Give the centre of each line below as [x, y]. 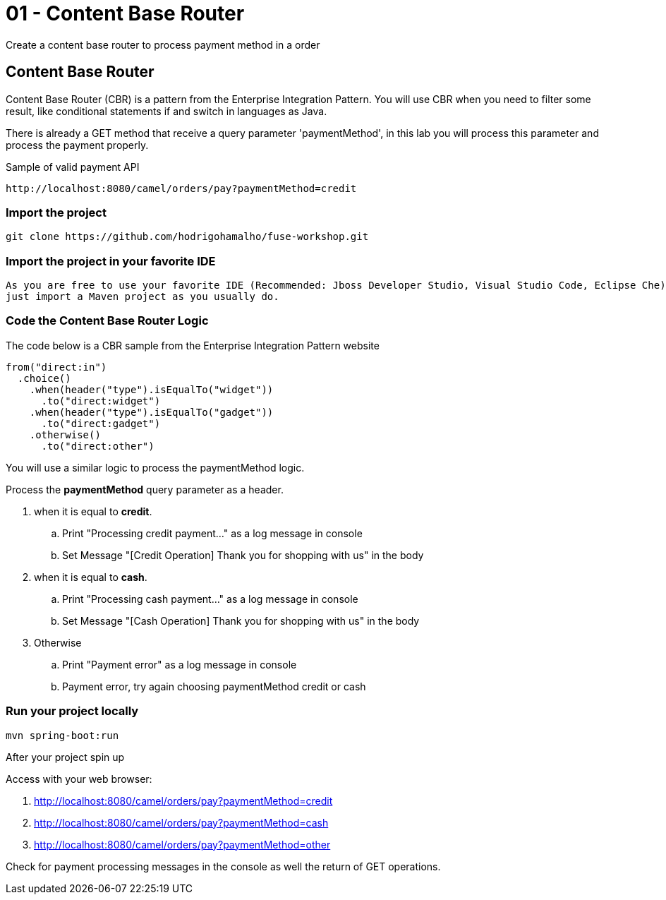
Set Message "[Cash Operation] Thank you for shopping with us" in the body [241, 620]
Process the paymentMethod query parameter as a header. [145, 489]
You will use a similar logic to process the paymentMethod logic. [155, 467]
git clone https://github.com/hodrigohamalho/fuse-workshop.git [187, 237]
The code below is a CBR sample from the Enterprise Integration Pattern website [193, 345]
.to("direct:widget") [101, 401]
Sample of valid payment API [73, 167]
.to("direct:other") [98, 446]
